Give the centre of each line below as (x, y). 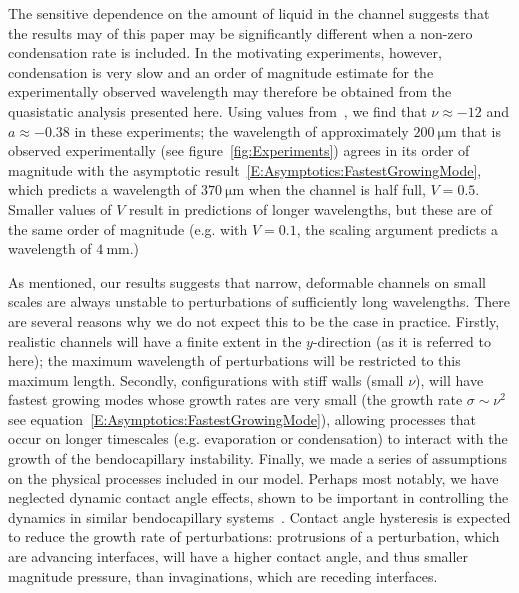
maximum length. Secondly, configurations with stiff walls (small (206, 379)
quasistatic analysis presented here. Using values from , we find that (217, 110)
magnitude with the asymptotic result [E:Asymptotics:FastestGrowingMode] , (245, 169)
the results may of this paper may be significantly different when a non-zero (240, 32)
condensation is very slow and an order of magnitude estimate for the (221, 71)
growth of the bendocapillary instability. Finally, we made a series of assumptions (257, 458)
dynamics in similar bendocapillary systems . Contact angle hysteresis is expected (259, 516)
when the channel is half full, (337, 189)
